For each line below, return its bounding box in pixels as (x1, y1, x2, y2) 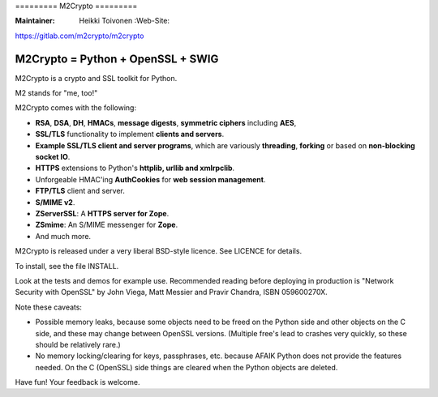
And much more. (35, 231, 92, 241)
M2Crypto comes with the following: (15, 103, 137, 113)
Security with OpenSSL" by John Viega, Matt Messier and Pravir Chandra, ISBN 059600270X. (15, 288, 328, 297)
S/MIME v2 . (35, 197, 75, 207)
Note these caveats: (15, 302, 83, 312)
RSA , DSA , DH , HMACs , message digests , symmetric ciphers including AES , (35, 117, 297, 127)
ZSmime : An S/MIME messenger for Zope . (35, 220, 178, 230)
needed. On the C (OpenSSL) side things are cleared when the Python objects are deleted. (35, 362, 338, 372)
